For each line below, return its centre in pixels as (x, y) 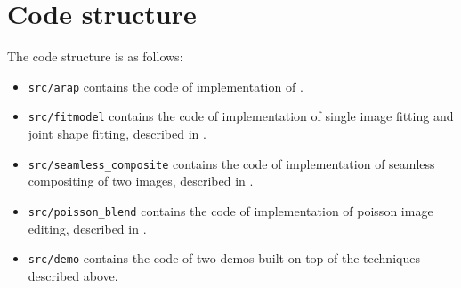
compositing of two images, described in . (141, 181)
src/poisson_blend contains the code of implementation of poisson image (230, 210)
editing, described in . (87, 228)
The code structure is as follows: (95, 56)
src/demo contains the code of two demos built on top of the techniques (224, 258)
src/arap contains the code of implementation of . (166, 86)
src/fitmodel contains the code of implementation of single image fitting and (241, 116)
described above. (73, 275)
